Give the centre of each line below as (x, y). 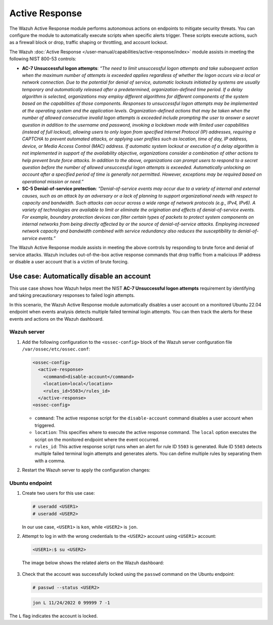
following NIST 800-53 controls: (43, 59)
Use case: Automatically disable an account (80, 276)
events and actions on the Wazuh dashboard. (56, 319)
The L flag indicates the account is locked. (54, 616)
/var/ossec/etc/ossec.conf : (56, 349)
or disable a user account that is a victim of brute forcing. (69, 262)
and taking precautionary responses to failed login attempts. (72, 295)
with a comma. (50, 460)
